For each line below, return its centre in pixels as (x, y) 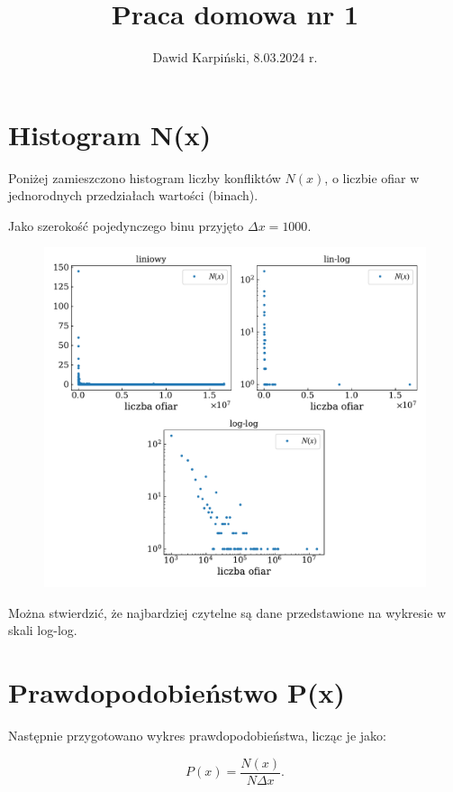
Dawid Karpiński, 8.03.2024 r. (235, 57)
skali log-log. (43, 630)
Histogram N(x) (110, 134)
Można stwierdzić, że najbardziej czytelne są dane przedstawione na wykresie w (227, 612)
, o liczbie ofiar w (372, 177)
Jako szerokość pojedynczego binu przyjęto (126, 225)
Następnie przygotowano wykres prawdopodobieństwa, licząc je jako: (197, 736)
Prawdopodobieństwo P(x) (177, 692)
